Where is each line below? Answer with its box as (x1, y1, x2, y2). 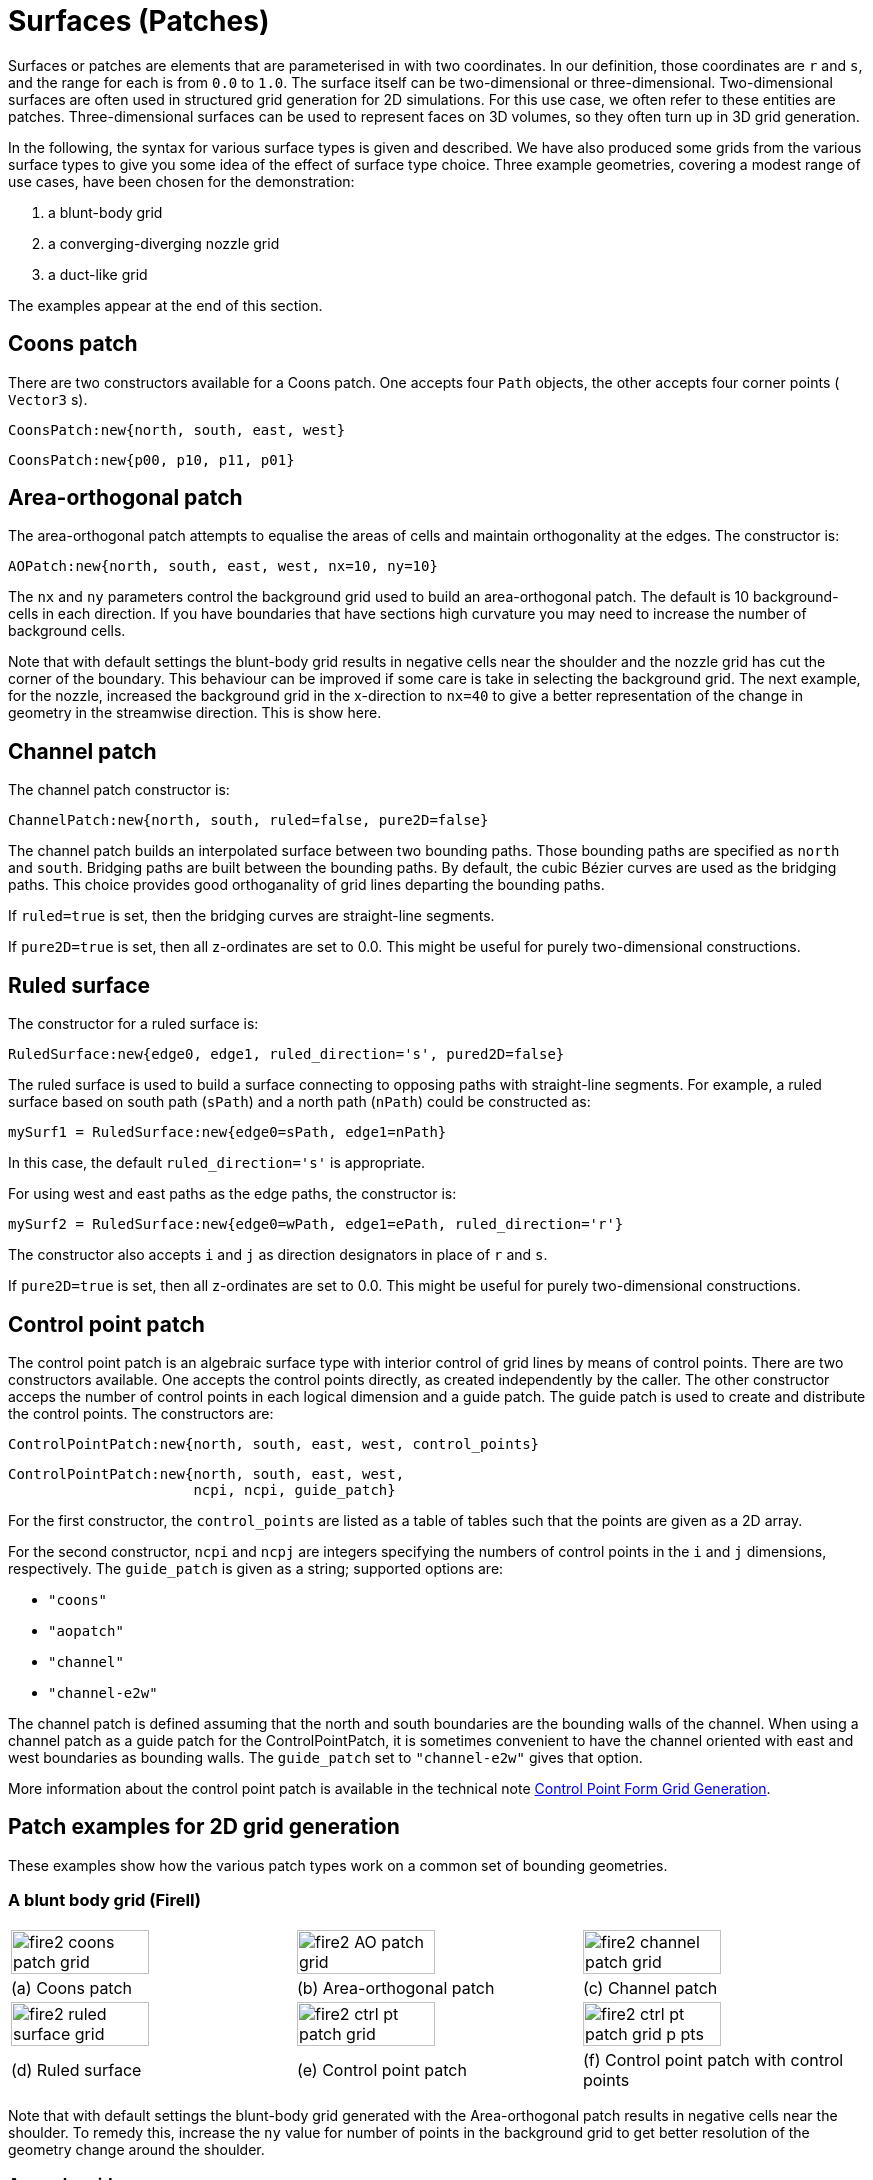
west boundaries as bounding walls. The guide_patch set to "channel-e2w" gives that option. (8, 1748, 643, 1766)
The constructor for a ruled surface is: (8, 1015, 259, 1033)
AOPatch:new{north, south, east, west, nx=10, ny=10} (8, 558, 438, 575)
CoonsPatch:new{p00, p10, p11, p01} (8, 451, 295, 468)
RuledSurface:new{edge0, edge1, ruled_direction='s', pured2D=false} (8, 1046, 565, 1063)
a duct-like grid (48, 265, 148, 283)
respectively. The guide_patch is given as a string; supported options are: (8, 1559, 504, 1577)
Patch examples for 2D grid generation (8, 1814, 400, 1840)
